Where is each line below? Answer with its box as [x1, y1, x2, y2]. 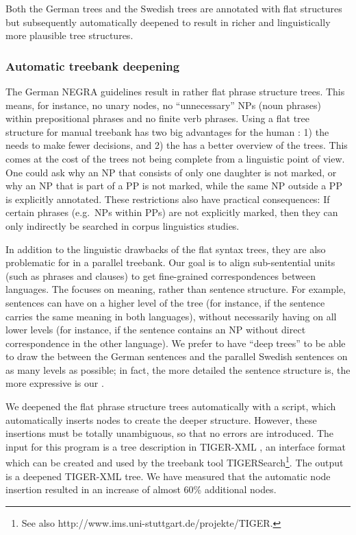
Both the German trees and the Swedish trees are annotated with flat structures [5, 1, 342, 15]
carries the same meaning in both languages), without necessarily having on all [5, 309, 337, 323]
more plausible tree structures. [5, 28, 133, 43]
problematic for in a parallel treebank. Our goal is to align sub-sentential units [5, 255, 335, 270]
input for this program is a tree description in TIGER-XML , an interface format [5, 439, 346, 453]
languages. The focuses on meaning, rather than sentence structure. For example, [5, 282, 346, 296]
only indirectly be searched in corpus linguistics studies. [5, 218, 240, 233]
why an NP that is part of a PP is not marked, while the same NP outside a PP [5, 178, 342, 193]
